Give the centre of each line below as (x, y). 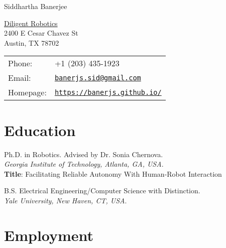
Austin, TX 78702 (32, 42)
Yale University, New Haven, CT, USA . (66, 200)
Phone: (20, 63)
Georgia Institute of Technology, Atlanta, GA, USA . (84, 164)
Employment (49, 235)
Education (40, 130)
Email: (20, 78)
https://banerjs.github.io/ (108, 92)
